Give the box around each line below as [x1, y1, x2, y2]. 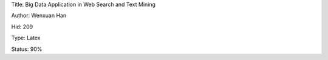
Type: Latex [11, 34, 41, 42]
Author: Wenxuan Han [11, 12, 67, 19]
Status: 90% [11, 45, 43, 53]
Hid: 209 [11, 23, 33, 30]
